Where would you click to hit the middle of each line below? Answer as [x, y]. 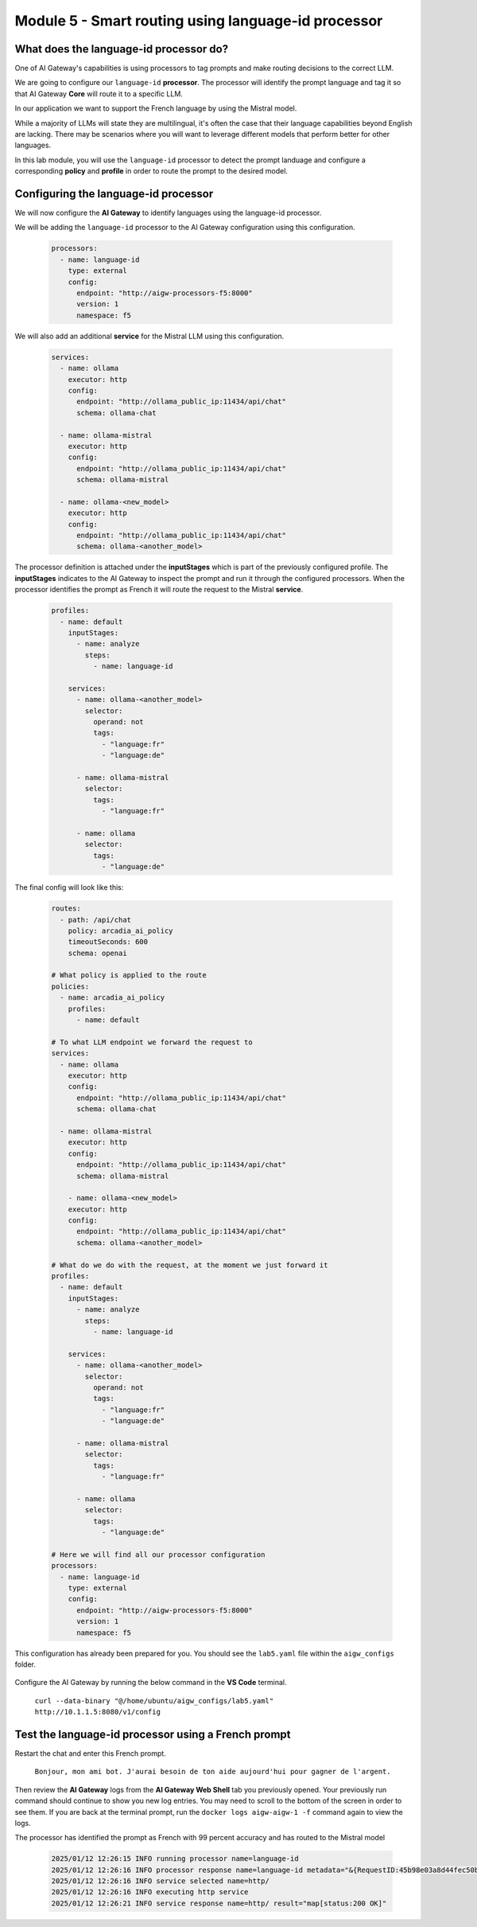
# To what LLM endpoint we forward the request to [152, 1042]
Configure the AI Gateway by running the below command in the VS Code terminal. [151, 1683]
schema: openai [97, 953]
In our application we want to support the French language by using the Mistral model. [156, 108]
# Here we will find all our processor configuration [158, 1554]
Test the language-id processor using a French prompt [153, 1734]
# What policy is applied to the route [129, 975]
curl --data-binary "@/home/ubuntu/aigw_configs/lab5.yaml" [154, 1701]
